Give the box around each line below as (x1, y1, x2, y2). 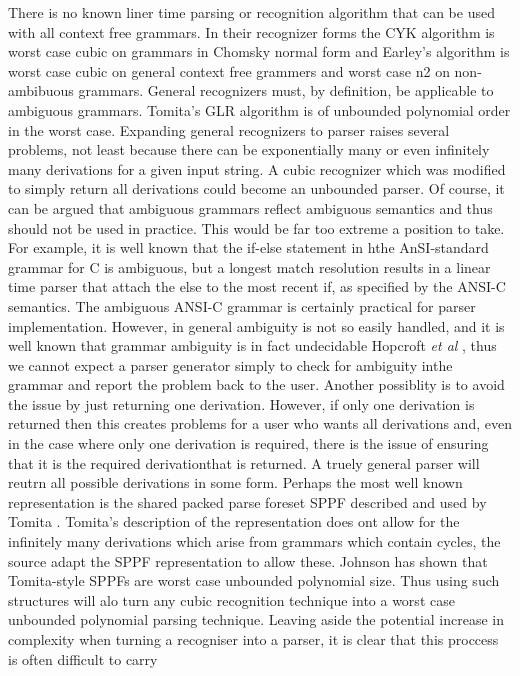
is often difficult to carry (8, 648, 158, 669)
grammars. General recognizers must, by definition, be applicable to (78, 80, 494, 101)
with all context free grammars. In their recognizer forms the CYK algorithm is (8, 21, 495, 42)
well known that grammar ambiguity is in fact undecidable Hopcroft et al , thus (8, 335, 497, 356)
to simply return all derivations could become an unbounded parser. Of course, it (8, 178, 505, 199)
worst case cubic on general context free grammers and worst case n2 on (8, 60, 450, 81)
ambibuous (8, 80, 74, 101)
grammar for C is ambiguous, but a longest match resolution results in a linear (8, 256, 491, 277)
